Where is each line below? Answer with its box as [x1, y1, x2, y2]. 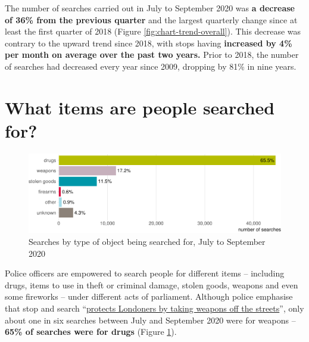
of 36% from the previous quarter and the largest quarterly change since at [5, 13, 298, 26]
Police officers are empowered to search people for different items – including [5, 267, 285, 279]
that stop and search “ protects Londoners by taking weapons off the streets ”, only [5, 301, 304, 314]
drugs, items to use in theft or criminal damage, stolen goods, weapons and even [5, 278, 298, 291]
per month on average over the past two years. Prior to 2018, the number [5, 48, 299, 61]
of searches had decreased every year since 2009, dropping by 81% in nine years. [5, 60, 296, 72]
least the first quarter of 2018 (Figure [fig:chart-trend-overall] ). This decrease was [5, 25, 301, 38]
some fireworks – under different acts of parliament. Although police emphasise [5, 290, 293, 303]
